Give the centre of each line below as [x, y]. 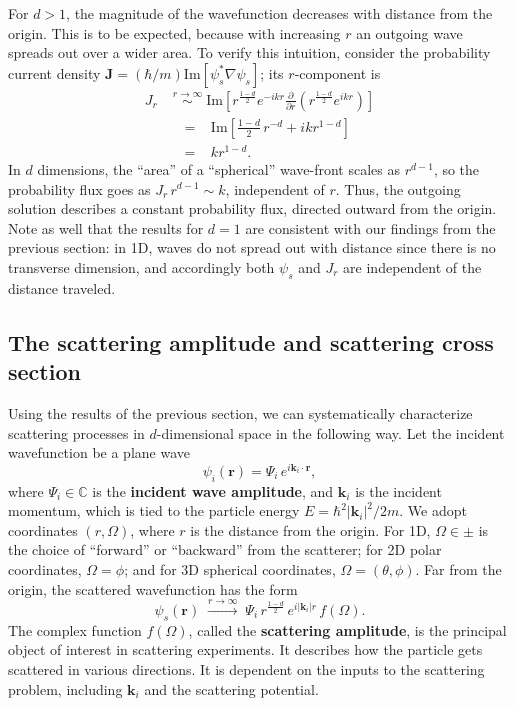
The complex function [75, 629]
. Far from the [458, 568]
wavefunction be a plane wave [99, 452]
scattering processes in [76, 432]
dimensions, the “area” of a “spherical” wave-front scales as [219, 168]
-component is [337, 72]
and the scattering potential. [231, 688]
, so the [456, 168]
